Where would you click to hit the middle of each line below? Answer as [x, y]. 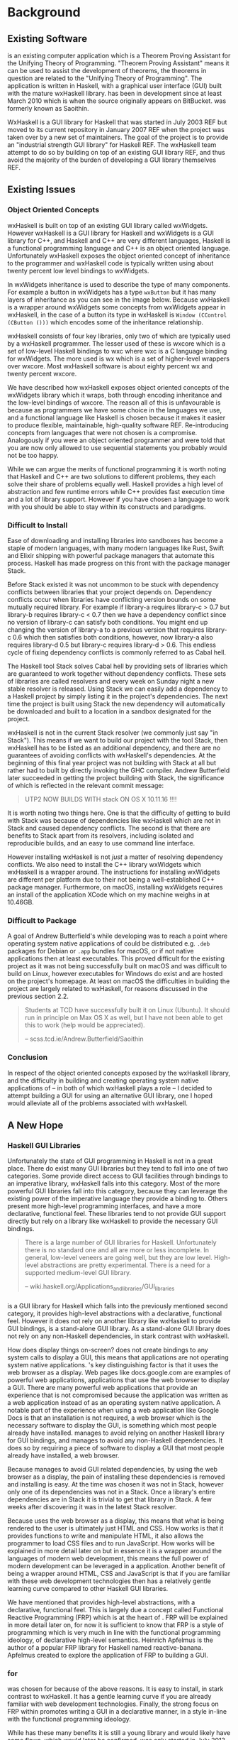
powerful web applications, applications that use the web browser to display [119, 1380]
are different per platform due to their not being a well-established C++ [111, 879]
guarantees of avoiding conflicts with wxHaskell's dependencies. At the [112, 755]
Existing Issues [41, 190]
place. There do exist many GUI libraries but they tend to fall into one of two [118, 1169]
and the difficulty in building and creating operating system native [103, 1080]
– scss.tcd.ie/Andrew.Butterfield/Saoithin [84, 1039]
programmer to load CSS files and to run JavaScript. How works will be [111, 1543]
